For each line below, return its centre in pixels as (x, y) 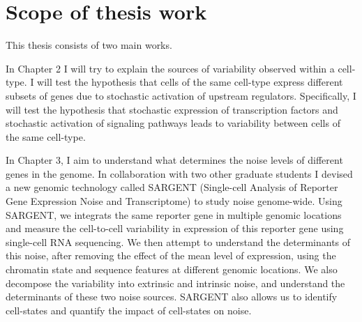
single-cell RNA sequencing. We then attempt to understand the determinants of (178, 242)
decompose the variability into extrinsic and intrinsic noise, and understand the (175, 283)
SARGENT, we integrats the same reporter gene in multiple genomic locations (174, 214)
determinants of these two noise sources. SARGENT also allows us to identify (172, 297)
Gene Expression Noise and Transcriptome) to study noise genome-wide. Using (174, 201)
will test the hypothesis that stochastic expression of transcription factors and (172, 109)
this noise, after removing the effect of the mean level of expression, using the (171, 255)
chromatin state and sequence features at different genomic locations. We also (172, 269)
